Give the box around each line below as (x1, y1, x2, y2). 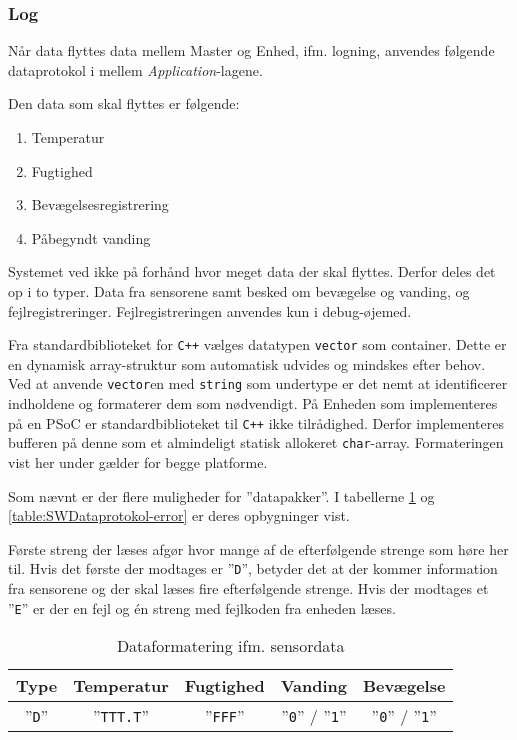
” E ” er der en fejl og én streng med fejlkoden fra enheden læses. (8, 597, 396, 618)
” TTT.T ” (92, 704, 150, 728)
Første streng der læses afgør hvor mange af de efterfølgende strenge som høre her (8, 538, 509, 559)
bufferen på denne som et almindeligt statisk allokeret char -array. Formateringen (8, 432, 504, 453)
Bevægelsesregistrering (31, 194, 169, 215)
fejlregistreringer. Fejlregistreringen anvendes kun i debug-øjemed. (8, 300, 412, 321)
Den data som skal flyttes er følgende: (8, 93, 240, 114)
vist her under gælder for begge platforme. (8, 451, 268, 472)
